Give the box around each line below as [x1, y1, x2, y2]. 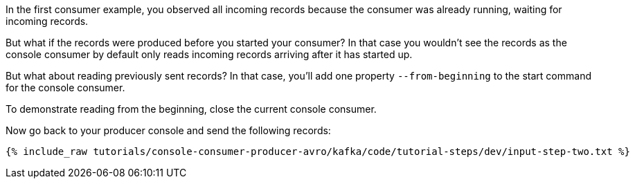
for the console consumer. [6, 82, 125, 93]
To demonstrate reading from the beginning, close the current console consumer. [6, 103, 377, 115]
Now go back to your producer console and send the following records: [6, 125, 331, 136]
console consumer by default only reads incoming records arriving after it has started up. [6, 48, 413, 60]
